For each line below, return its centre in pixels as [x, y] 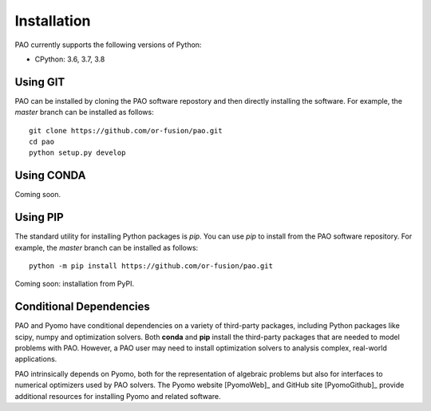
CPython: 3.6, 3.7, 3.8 [70, 59]
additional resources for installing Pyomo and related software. [118, 396]
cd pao [42, 142]
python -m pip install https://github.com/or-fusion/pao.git [151, 266]
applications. [36, 359]
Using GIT [40, 82]
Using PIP [39, 217]
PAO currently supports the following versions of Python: [108, 45]
